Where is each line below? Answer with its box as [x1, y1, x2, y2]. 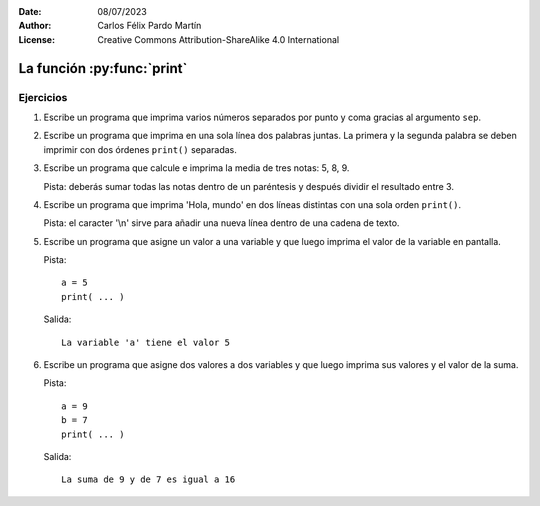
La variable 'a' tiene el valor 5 [61, 336, 230, 348]
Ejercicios [18, 90, 68, 104]
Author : [18, 20, 52, 32]
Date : [18, 6, 42, 17]
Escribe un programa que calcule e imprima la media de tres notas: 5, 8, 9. [43, 162, 350, 174]
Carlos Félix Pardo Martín [97, 20, 202, 32]
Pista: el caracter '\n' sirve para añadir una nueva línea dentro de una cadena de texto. [43, 217, 400, 229]
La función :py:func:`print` [18, 60, 188, 77]
